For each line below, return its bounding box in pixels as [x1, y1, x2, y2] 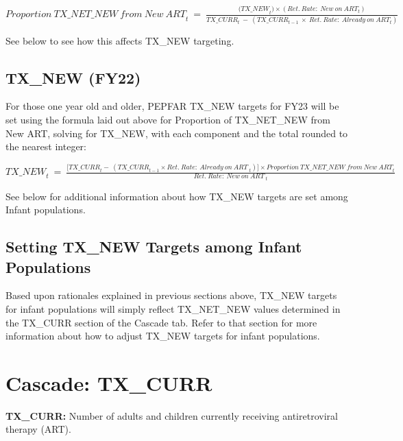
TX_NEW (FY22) [5, 67, 141, 88]
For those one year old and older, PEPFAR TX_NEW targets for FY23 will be [5, 99, 339, 113]
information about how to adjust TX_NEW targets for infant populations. [5, 329, 320, 343]
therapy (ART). [5, 422, 71, 436]
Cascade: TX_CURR [5, 368, 212, 396]
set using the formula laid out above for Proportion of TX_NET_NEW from [5, 112, 330, 126]
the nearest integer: [5, 139, 86, 154]
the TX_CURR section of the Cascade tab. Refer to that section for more [5, 315, 317, 329]
